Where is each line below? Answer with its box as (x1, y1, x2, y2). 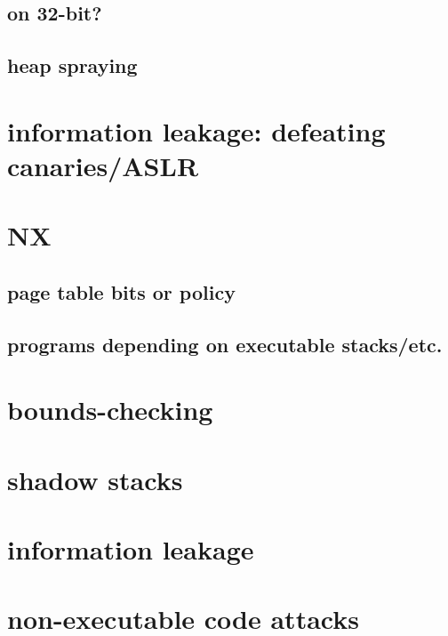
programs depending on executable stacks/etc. (7, 330, 443, 358)
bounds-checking (7, 391, 213, 428)
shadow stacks (7, 461, 183, 497)
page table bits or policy (7, 278, 236, 305)
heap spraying (7, 52, 138, 79)
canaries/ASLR (7, 147, 199, 183)
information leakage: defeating (7, 112, 386, 149)
